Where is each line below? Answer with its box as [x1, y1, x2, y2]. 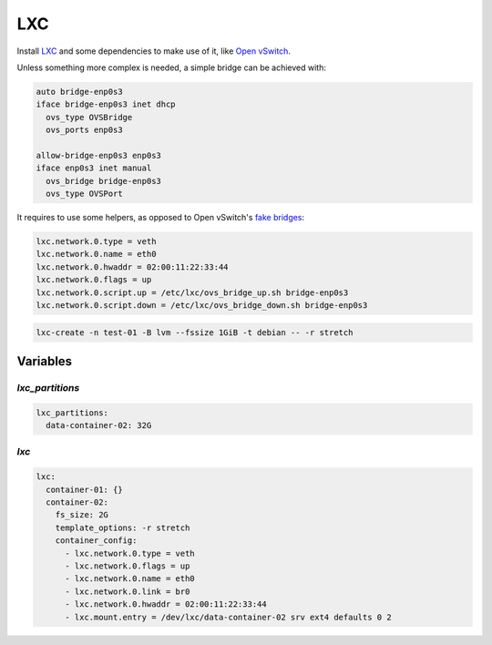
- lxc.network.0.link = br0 [65, 586, 190, 597]
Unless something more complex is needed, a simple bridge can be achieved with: [16, 62, 327, 73]
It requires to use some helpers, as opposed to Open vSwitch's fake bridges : [16, 212, 305, 223]
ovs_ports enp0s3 [46, 125, 123, 136]
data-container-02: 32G [46, 420, 152, 431]
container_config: [55, 536, 138, 546]
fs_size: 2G [55, 510, 109, 520]
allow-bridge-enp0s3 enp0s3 [36, 150, 161, 160]
